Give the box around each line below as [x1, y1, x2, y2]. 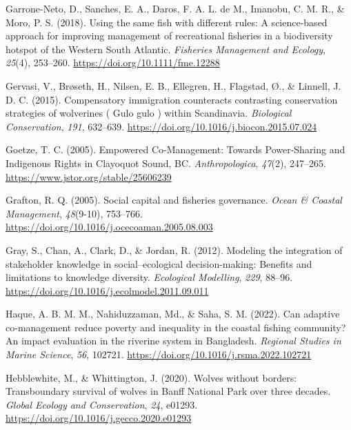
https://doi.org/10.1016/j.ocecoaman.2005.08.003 [6, 219, 213, 234]
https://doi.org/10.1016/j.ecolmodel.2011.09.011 [6, 283, 209, 297]
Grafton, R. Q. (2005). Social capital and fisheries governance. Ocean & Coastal [6, 193, 342, 207]
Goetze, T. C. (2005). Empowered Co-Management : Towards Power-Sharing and [6, 142, 345, 157]
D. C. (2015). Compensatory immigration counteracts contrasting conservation [6, 92, 338, 106]
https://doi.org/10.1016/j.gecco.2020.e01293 [6, 411, 192, 425]
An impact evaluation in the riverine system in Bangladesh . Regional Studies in [6, 333, 341, 348]
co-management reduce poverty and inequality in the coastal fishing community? [6, 320, 346, 334]
